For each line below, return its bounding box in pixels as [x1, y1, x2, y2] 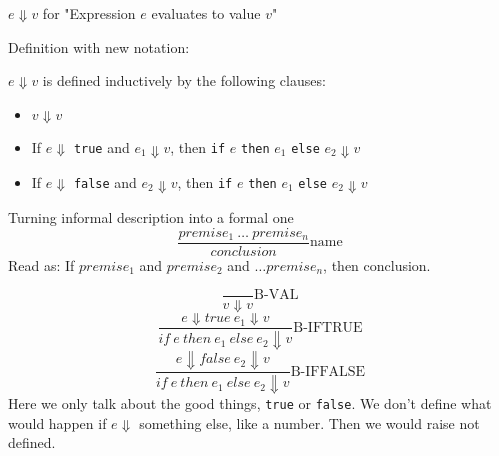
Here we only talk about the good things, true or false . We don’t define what [8, 392, 492, 413]
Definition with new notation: [8, 36, 190, 57]
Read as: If [8, 254, 75, 275]
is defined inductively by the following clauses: [42, 70, 326, 91]
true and [73, 136, 130, 157]
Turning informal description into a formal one [8, 207, 294, 227]
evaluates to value [151, 3, 261, 23]
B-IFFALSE [290, 364, 366, 379]
